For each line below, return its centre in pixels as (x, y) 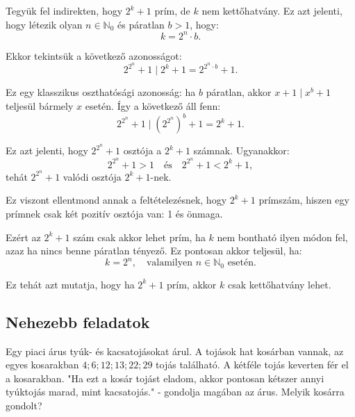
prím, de (172, 10)
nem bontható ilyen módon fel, (282, 237)
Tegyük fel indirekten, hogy (64, 10)
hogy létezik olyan (44, 24)
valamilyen (170, 263)
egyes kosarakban (42, 365)
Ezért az (23, 237)
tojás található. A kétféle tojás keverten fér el (252, 365)
